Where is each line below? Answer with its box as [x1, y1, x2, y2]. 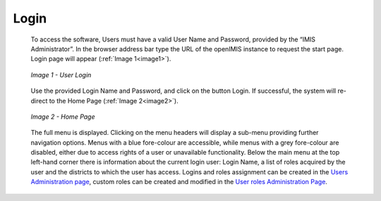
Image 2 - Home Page [30, 112, 95, 121]
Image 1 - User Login [30, 70, 92, 79]
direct [30, 96, 48, 105]
